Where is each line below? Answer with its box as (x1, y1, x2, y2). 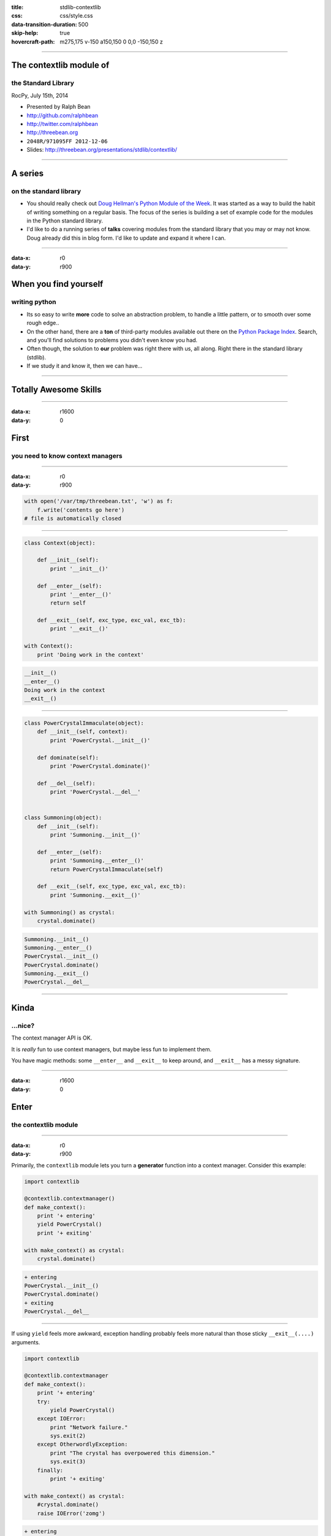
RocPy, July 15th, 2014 (11, 92, 69, 99)
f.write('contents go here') (37, 506, 125, 513)
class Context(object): (24, 539, 96, 546)
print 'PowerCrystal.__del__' (50, 788, 141, 796)
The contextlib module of (11, 60, 110, 71)
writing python (11, 298, 56, 307)
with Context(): (24, 643, 74, 649)
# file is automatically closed (24, 515, 122, 522)
